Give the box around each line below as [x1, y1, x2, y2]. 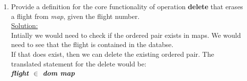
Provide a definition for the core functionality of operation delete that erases [11, 1, 243, 11]
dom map [43, 68, 75, 78]
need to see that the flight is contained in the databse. [11, 39, 174, 49]
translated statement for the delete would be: [11, 58, 147, 68]
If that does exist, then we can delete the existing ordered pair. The [11, 49, 214, 59]
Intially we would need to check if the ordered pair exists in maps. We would [11, 30, 241, 40]
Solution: [11, 20, 38, 31]
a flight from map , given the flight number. [11, 11, 140, 21]
